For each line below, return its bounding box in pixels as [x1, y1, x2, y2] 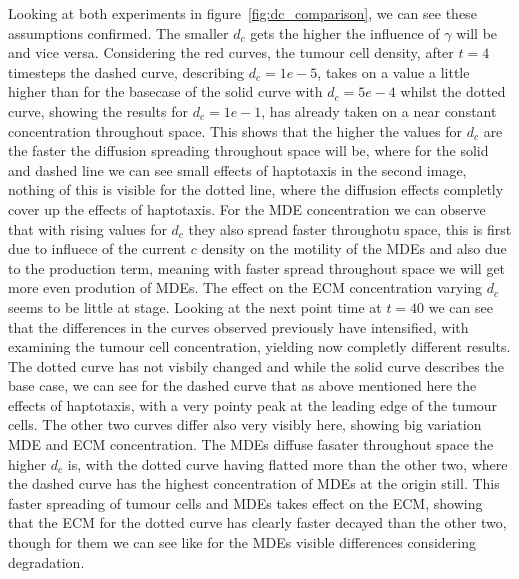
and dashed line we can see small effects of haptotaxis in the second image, [8, 159, 467, 180]
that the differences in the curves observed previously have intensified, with [8, 316, 469, 337]
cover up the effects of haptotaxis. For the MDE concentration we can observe [8, 198, 486, 219]
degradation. [8, 551, 85, 572]
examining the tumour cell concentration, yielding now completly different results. [8, 336, 511, 357]
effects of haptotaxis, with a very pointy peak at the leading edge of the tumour [8, 394, 498, 415]
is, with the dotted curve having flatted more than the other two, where [67, 453, 508, 474]
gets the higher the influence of [250, 22, 440, 43]
